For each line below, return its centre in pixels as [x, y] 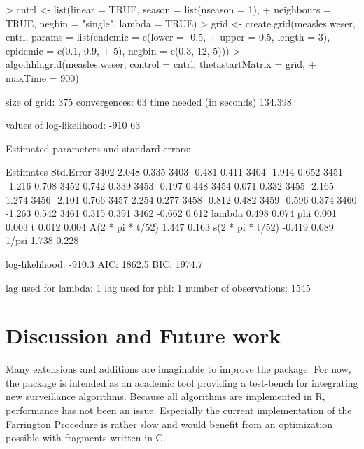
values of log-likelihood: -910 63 [73, 125]
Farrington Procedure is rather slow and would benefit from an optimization [169, 423]
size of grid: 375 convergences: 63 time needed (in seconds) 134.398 [149, 101]
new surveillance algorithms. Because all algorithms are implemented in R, [166, 396]
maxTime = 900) [42, 77]
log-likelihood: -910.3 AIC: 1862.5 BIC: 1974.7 [104, 263]
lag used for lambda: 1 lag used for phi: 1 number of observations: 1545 [158, 287]
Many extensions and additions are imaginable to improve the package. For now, [178, 369]
